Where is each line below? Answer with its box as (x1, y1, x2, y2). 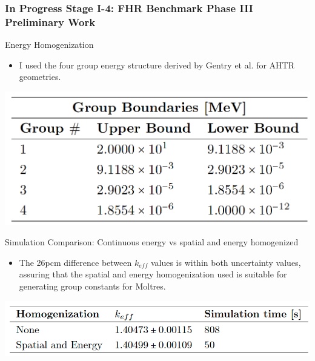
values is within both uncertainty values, (150, 256, 301, 268)
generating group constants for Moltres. (19, 279, 166, 292)
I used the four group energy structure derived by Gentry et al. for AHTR (19, 58, 295, 71)
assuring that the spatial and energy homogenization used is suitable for (19, 268, 287, 280)
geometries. (19, 70, 61, 83)
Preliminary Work (5, 14, 96, 29)
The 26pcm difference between (19, 256, 132, 268)
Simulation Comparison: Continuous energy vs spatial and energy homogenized (5, 236, 299, 248)
